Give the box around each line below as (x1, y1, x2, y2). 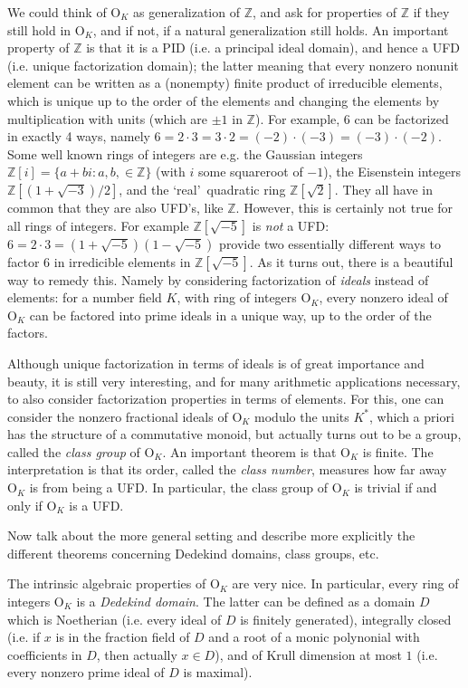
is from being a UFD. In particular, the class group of (29, 478, 329, 497)
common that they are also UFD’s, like (7, 197, 224, 216)
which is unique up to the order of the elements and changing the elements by (7, 91, 440, 110)
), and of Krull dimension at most (215, 645, 402, 664)
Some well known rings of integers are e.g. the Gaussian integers (7, 144, 363, 163)
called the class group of (7, 442, 140, 461)
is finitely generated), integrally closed (240, 609, 452, 628)
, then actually (96, 645, 177, 664)
